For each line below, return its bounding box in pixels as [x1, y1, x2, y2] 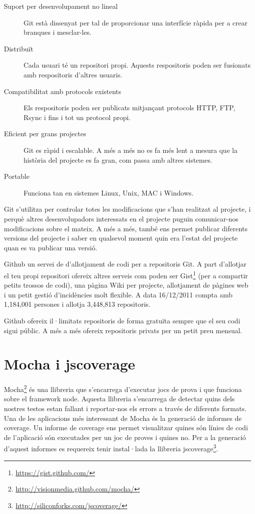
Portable [4, 171, 29, 181]
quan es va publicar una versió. [4, 242, 98, 252]
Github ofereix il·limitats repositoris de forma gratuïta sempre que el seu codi [4, 315, 240, 325]
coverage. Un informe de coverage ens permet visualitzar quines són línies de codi [4, 422, 248, 433]
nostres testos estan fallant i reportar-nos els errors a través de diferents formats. [4, 403, 247, 414]
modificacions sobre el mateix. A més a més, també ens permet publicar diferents [4, 223, 248, 233]
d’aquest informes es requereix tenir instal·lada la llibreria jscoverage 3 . [4, 442, 218, 454]
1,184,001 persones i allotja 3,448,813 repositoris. [4, 299, 151, 309]
